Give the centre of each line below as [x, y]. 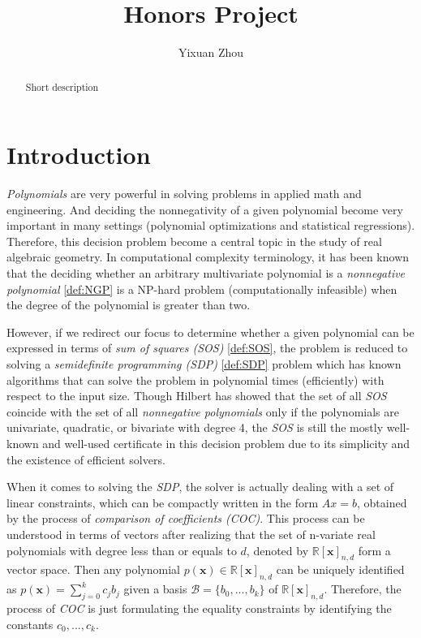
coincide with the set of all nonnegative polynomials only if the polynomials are [203, 411]
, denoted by [277, 550]
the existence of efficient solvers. [86, 459]
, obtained [382, 502]
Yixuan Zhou [211, 52]
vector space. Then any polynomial [94, 569]
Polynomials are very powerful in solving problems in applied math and [184, 194]
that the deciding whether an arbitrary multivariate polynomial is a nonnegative [206, 273]
